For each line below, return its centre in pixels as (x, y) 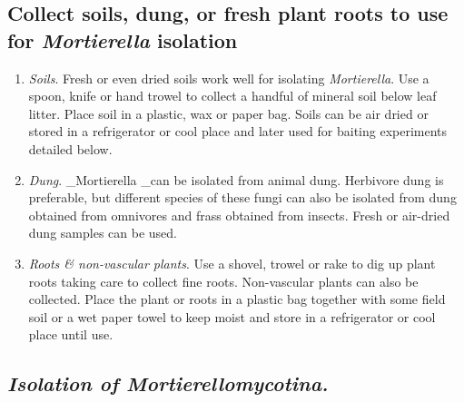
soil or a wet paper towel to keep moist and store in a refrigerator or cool (232, 316)
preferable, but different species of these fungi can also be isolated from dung (242, 197)
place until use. (71, 334)
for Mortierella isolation (123, 39)
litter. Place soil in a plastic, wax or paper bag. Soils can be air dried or (228, 113)
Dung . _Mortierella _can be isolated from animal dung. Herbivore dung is (236, 179)
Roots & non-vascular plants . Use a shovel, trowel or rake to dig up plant (232, 263)
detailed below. (70, 148)
